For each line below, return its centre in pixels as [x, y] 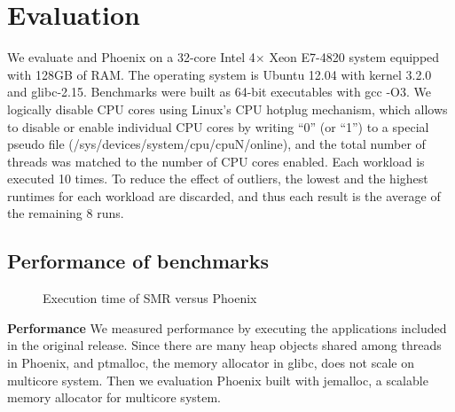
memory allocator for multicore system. [114, 397]
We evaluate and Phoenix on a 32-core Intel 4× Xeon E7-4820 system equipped [224, 57]
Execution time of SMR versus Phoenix [150, 298]
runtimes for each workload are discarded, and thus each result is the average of [224, 195]
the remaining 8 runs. [66, 213]
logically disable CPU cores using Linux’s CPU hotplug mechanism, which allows [227, 109]
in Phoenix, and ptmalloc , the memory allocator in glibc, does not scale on [211, 363]
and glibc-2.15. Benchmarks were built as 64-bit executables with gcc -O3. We [220, 92]
